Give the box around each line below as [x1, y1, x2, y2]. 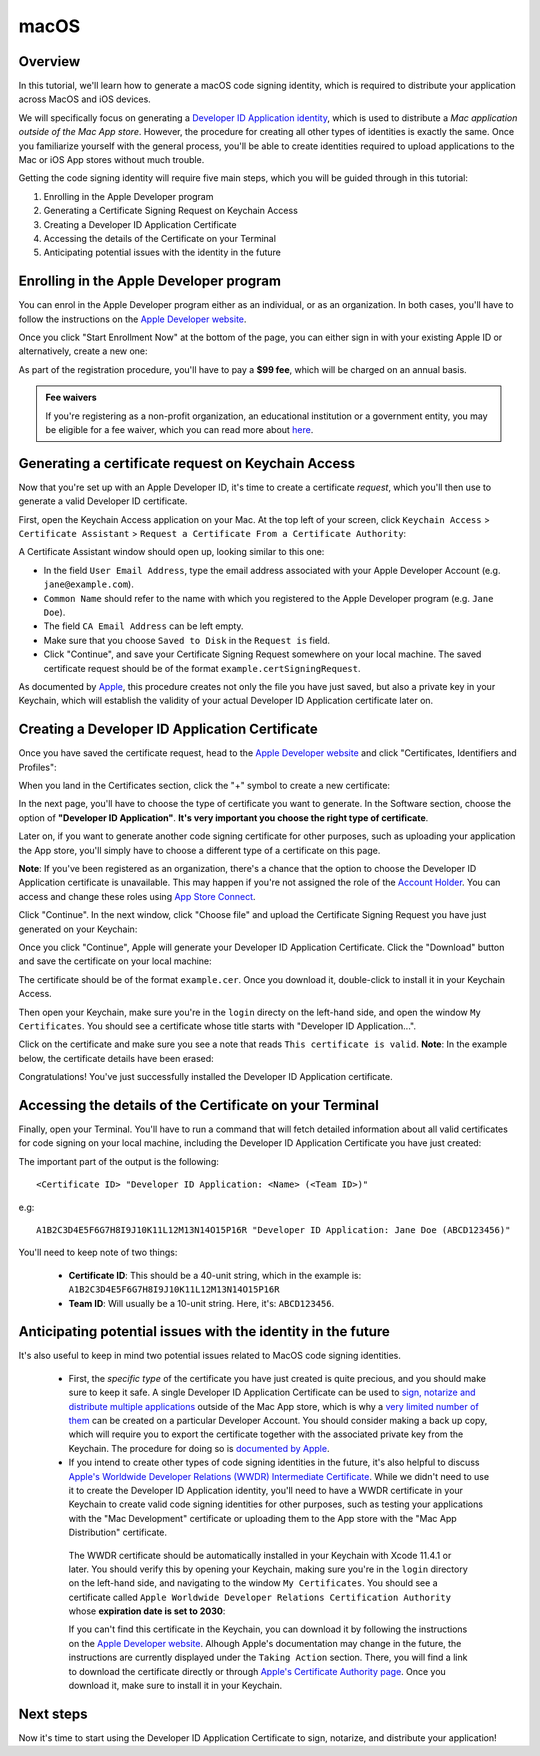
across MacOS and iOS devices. [18, 93, 152, 105]
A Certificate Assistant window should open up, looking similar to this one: [18, 546, 325, 558]
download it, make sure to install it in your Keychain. [68, 1680, 283, 1692]
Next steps [18, 1705, 88, 1722]
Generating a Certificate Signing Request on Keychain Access [43, 205, 299, 217]
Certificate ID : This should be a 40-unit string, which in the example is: [68, 1269, 362, 1281]
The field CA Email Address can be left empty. [43, 620, 244, 632]
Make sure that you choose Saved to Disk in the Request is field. [43, 634, 330, 646]
